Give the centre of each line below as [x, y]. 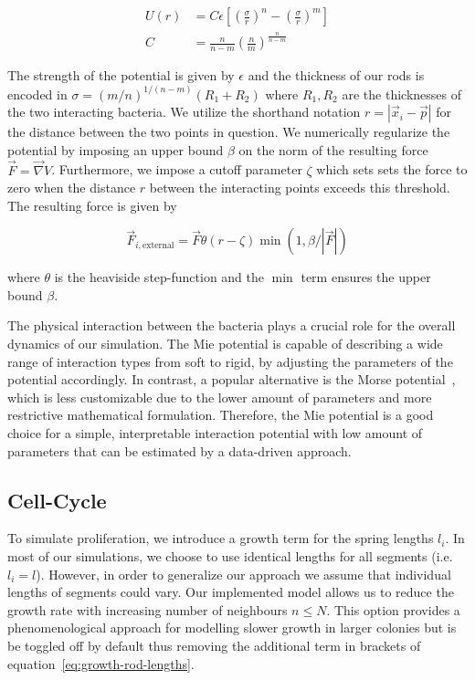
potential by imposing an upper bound [116, 149]
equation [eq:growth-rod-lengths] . [101, 663]
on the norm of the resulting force [333, 149]
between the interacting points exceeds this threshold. [300, 188]
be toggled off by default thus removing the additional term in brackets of [214, 645]
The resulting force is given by [92, 205]
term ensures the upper [366, 277]
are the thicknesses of [401, 94]
